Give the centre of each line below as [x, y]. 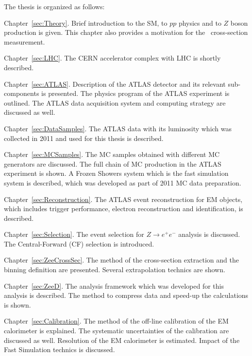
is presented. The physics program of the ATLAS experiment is [135, 93]
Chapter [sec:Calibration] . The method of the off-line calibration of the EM [116, 321]
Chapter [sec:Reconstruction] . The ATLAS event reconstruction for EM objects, [123, 199]
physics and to [200, 23]
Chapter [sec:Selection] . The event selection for [74, 234]
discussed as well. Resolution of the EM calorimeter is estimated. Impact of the [122, 340]
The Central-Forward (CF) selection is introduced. [79, 243]
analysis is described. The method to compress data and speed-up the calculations [126, 295]
